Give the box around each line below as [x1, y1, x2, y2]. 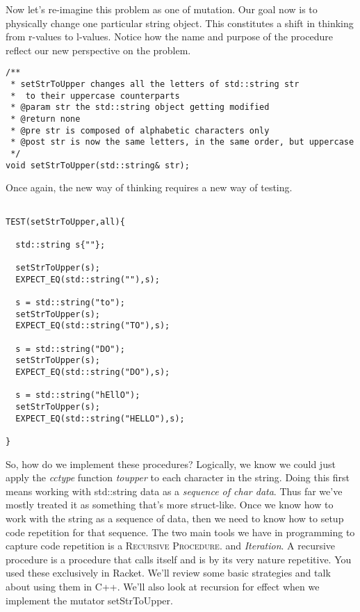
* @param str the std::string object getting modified [10, 102, 270, 113]
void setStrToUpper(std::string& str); [6, 160, 190, 170]
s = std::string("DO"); [15, 344, 125, 354]
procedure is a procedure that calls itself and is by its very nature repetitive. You [6, 551, 352, 566]
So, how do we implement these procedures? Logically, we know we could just [6, 456, 336, 471]
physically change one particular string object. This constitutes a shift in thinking [6, 15, 354, 30]
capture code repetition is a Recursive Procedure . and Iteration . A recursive [6, 538, 336, 553]
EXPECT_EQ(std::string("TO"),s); [15, 321, 170, 331]
